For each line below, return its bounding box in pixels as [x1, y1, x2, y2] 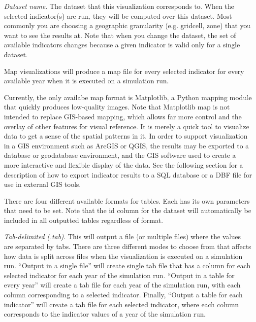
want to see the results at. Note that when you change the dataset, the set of [4, 30, 236, 40]
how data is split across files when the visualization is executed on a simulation [4, 250, 243, 261]
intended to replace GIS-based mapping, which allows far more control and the [4, 111, 242, 121]
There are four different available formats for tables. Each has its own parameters [4, 195, 250, 206]
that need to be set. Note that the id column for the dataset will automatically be [4, 205, 252, 215]
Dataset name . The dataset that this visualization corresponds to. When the [4, 1, 234, 11]
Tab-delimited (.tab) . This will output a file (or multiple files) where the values [4, 231, 241, 242]
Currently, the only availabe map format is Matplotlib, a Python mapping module [4, 92, 252, 102]
